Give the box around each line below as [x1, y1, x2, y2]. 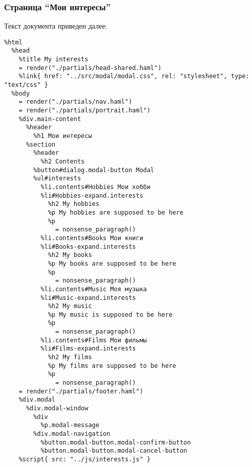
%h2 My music [48, 302, 92, 310]
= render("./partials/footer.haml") [18, 387, 144, 395]
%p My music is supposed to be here [48, 311, 173, 318]
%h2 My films [48, 354, 92, 361]
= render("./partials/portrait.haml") [18, 107, 151, 114]
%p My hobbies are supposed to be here [48, 208, 184, 216]
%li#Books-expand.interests [40, 243, 136, 250]
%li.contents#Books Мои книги [40, 234, 144, 242]
